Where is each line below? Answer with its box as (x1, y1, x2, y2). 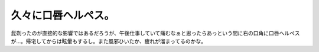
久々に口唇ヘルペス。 (11, 9, 115, 22)
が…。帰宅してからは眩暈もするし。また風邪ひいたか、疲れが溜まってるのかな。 (11, 37, 207, 44)
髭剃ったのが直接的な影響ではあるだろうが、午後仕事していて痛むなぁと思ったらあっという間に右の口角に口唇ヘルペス (11, 30, 301, 37)
